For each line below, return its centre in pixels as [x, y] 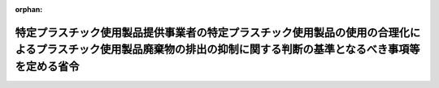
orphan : [29, 9]
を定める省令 [47, 66]
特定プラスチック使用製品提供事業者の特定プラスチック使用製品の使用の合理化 [213, 32]
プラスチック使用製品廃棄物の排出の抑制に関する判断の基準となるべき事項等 [228, 50]
